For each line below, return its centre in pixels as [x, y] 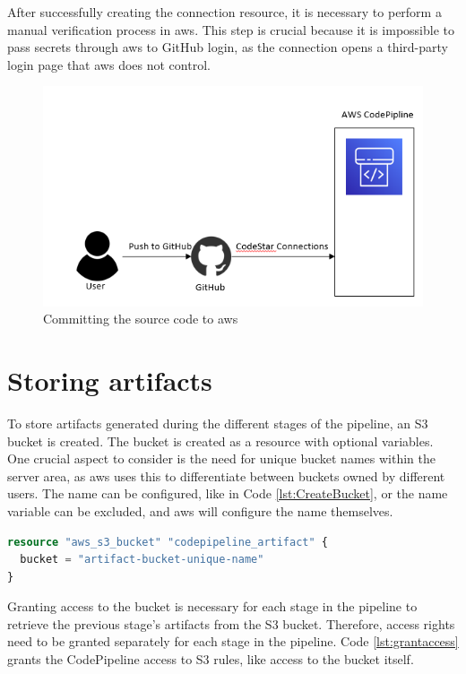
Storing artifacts [110, 380]
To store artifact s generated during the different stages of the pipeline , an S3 [218, 423]
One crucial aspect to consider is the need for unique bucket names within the [221, 458]
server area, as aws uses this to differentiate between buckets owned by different [226, 475]
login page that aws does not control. [109, 64]
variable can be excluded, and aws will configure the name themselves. [200, 510]
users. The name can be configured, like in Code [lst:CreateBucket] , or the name [228, 493]
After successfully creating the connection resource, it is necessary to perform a [224, 12]
